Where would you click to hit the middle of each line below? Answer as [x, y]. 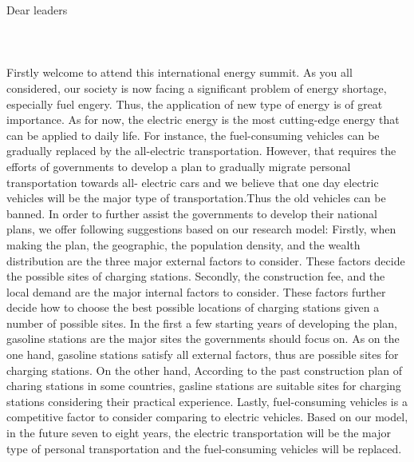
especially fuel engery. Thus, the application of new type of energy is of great [195, 104]
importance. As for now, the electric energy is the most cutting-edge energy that [203, 119]
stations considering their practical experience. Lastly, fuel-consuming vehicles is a [207, 401]
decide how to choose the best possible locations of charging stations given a [193, 307]
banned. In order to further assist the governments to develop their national [192, 213]
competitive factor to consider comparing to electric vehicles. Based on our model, [207, 417]
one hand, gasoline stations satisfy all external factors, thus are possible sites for [203, 354]
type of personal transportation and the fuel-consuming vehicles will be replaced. [204, 448]
